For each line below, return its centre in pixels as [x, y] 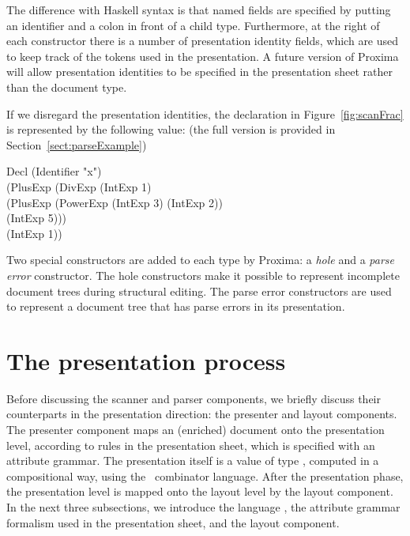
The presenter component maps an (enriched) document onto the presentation [196, 429]
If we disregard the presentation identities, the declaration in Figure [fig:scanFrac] [205, 113]
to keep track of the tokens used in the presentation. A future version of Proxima [203, 56]
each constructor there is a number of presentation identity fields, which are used [203, 41]
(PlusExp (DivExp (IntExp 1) [79, 186]
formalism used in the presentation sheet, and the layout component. [173, 522]
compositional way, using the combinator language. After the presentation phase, [205, 476]
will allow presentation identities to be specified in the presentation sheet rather [199, 72]
